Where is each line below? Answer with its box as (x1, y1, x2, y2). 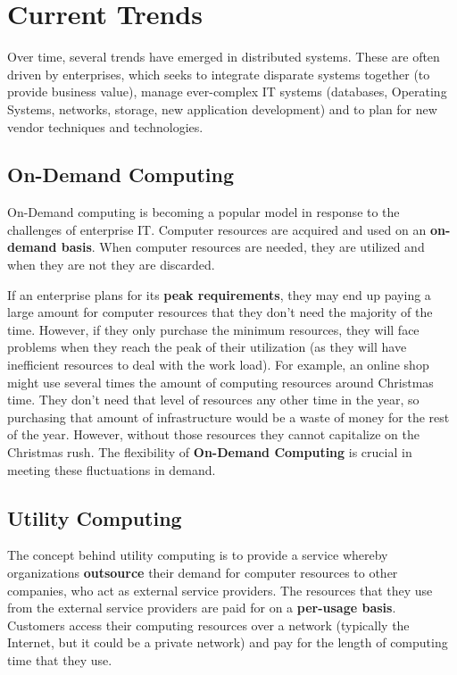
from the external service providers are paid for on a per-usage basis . (7, 598, 396, 617)
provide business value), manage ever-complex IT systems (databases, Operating (7, 82, 447, 101)
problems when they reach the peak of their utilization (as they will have (7, 337, 407, 356)
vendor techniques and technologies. (7, 117, 204, 136)
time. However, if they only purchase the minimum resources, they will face (7, 320, 420, 338)
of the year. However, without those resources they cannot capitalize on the (7, 425, 420, 444)
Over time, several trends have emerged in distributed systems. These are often (7, 47, 440, 66)
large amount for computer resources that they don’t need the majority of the (7, 303, 433, 321)
